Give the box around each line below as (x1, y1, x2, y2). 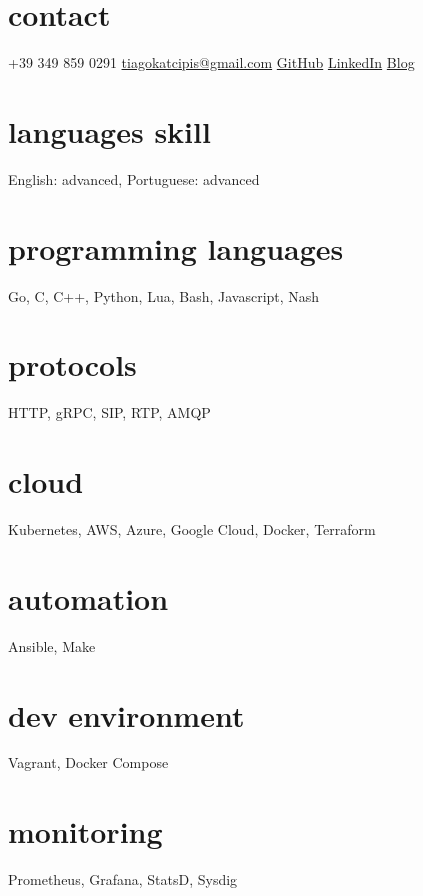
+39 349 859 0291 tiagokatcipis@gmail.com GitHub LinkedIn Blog (8, 52, 415, 73)
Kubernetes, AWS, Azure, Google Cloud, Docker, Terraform (8, 519, 376, 539)
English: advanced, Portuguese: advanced (8, 168, 260, 189)
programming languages (8, 227, 344, 268)
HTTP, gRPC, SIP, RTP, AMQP (8, 402, 211, 423)
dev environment (8, 694, 245, 735)
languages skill (8, 110, 211, 151)
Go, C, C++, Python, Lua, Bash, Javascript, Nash (8, 285, 320, 306)
